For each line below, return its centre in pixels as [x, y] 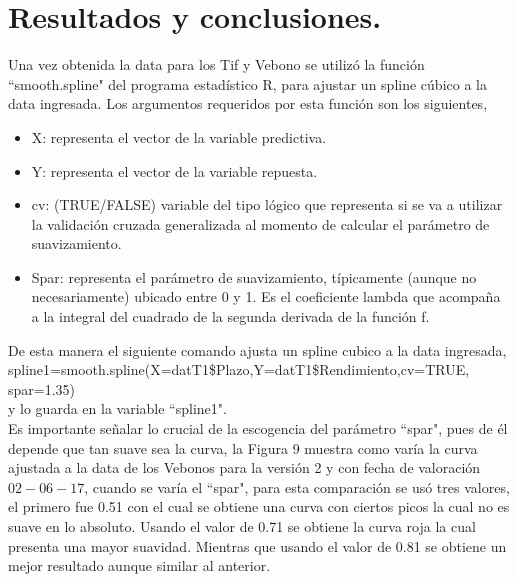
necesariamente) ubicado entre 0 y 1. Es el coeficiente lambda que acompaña [266, 296]
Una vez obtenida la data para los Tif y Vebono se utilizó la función [216, 64]
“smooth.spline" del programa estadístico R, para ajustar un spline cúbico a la [247, 83]
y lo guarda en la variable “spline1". [117, 408]
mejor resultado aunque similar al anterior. [139, 565]
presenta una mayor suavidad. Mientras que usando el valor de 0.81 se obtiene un [257, 545]
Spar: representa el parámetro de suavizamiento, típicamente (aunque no [254, 276]
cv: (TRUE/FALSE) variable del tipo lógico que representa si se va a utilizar [267, 204]
